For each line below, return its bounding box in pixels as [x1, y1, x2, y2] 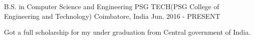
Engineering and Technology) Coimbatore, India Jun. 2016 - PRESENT [4, 11, 220, 21]
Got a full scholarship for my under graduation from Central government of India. [4, 27, 251, 37]
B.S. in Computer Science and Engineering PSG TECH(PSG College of [4, 1, 220, 11]
